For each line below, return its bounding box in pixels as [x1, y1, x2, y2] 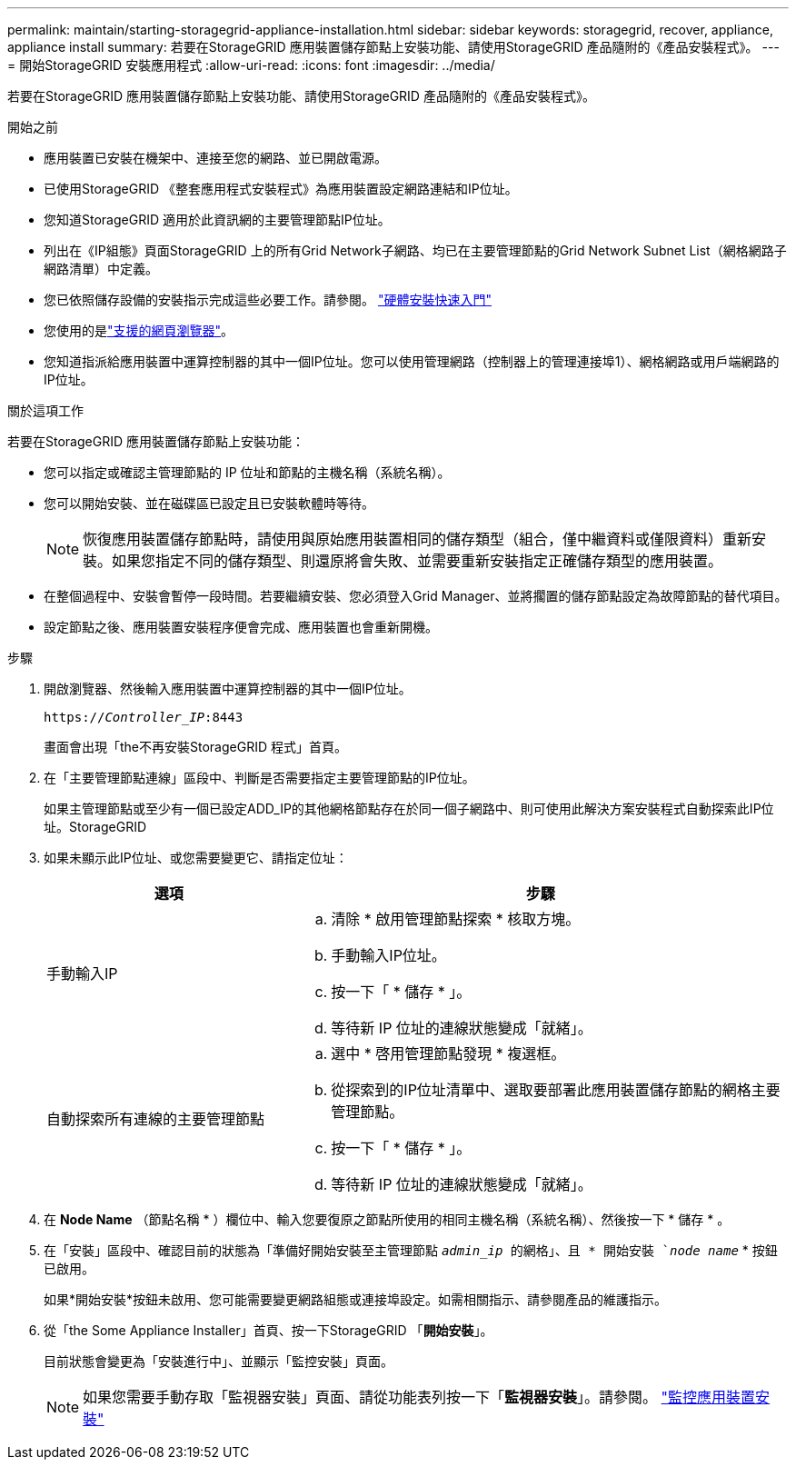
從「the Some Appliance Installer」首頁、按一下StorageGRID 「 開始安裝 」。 [44, 1322, 493, 1338]
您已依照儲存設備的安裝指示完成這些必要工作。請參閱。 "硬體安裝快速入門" [44, 292, 492, 307]
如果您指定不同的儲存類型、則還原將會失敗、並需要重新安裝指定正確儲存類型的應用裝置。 [112, 552, 723, 570]
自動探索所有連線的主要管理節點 [46, 1110, 265, 1128]
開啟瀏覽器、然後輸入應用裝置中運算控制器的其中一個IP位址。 [44, 681, 412, 696]
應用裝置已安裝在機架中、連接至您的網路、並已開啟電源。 [44, 150, 387, 165]
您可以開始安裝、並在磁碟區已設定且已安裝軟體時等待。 [44, 495, 374, 511]
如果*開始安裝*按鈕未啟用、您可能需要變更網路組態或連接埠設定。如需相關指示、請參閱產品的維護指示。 [44, 1292, 668, 1307]
